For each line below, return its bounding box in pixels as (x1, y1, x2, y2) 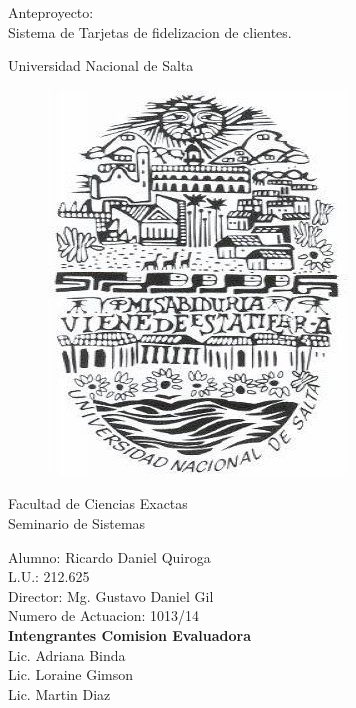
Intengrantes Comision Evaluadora (8, 624, 251, 645)
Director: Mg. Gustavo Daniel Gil (8, 585, 214, 606)
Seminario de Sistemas (8, 512, 146, 533)
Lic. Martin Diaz (8, 683, 111, 704)
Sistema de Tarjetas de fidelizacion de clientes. (8, 21, 292, 42)
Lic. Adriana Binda (8, 644, 126, 665)
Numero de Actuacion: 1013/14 (8, 605, 199, 626)
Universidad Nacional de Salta (8, 55, 194, 76)
